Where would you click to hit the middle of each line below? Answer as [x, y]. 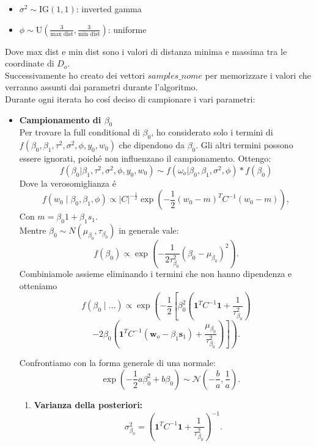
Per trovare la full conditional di [79, 132]
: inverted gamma [109, 9]
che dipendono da [152, 145]
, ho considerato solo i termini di [212, 132]
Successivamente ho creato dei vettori [75, 75]
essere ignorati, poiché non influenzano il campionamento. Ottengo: [145, 158]
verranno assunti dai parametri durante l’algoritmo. [101, 87]
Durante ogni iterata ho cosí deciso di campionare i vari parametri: [130, 99]
